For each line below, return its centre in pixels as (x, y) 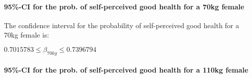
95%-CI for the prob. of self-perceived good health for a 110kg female (126, 70)
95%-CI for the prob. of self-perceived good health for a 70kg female (124, 6)
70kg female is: (27, 35)
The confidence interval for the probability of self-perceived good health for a (122, 25)
